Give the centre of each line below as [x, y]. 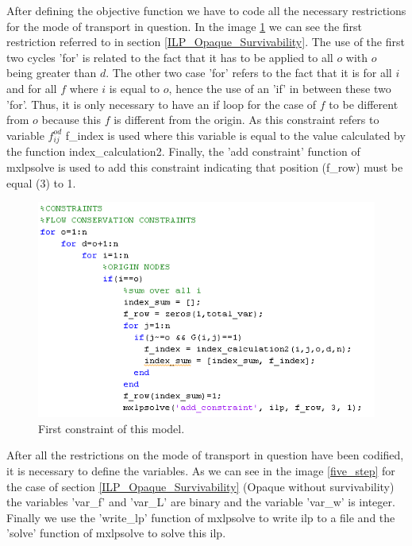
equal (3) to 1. [41, 182]
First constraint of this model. [112, 428]
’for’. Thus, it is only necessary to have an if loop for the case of [162, 104]
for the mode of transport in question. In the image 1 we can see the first [185, 26]
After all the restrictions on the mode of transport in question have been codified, [205, 455]
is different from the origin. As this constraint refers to [246, 120]
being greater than [52, 73]
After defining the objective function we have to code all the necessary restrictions [206, 10]
